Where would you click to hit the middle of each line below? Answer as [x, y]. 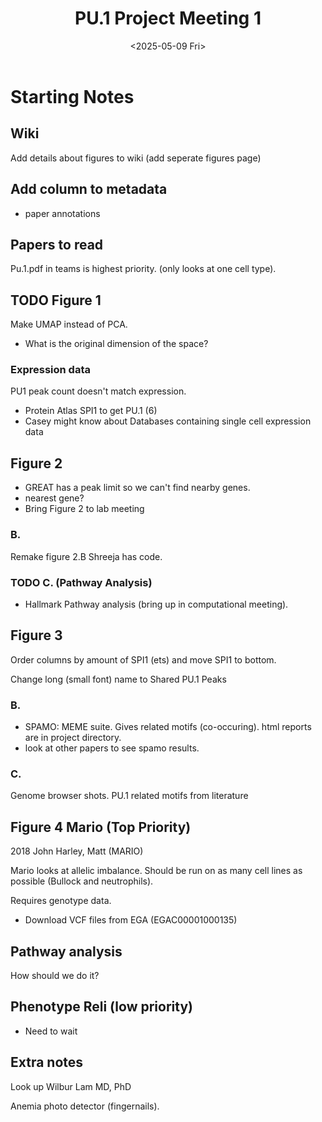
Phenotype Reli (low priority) [101, 1007]
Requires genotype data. [61, 901]
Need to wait [51, 1031]
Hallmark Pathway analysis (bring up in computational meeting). [156, 604]
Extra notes [47, 1062]
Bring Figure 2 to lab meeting [84, 509]
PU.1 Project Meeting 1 [168, 18]
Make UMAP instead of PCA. [69, 324]
